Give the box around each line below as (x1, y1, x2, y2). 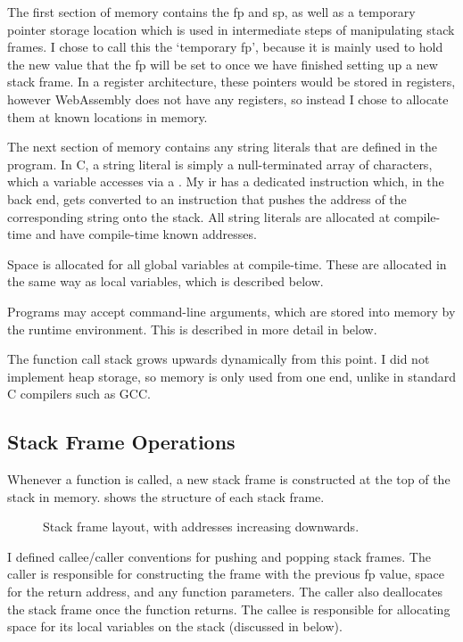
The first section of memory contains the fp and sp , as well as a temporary (7, 3, 416, 21)
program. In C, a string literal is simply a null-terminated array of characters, (7, 154, 433, 173)
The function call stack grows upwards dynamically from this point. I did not (7, 350, 430, 368)
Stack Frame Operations (7, 428, 236, 456)
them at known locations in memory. (7, 107, 208, 126)
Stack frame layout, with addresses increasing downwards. (43, 517, 360, 536)
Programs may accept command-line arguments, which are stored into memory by (7, 301, 456, 320)
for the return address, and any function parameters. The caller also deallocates (7, 582, 442, 601)
